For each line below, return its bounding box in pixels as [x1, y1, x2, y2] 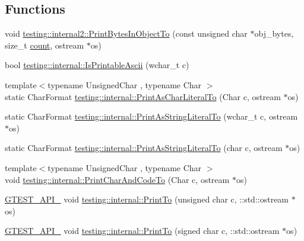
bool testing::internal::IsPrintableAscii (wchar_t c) [5, 59, 189, 71]
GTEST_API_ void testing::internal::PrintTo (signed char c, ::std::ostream [5, 224, 280, 237]
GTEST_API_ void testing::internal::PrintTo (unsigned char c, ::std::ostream [5, 193, 289, 205]
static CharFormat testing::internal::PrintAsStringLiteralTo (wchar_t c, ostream [5, 110, 298, 123]
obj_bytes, [254, 27, 294, 40]
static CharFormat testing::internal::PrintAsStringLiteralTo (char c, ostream [5, 142, 283, 154]
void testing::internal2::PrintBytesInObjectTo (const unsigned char [5, 27, 248, 40]
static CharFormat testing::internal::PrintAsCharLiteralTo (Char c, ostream [5, 90, 281, 102]
